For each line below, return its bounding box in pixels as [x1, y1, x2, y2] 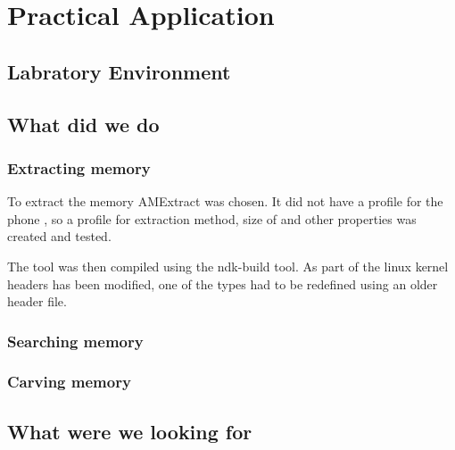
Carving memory [7, 371, 131, 393]
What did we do [7, 110, 160, 137]
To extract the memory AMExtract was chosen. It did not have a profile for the [7, 192, 443, 211]
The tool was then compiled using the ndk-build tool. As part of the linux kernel [7, 256, 449, 275]
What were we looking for [7, 417, 252, 445]
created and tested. [7, 227, 112, 246]
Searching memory [7, 329, 144, 352]
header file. [7, 292, 67, 311]
